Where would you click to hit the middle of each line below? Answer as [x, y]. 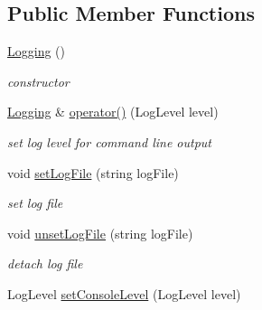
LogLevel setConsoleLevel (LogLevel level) [124, 293]
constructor [38, 81]
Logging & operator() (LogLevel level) [113, 112]
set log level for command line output [109, 141]
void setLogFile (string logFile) [93, 172]
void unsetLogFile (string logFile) [100, 233]
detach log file [45, 263]
